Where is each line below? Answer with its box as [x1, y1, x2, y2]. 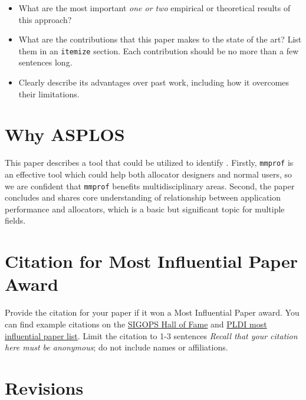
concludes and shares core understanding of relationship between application [5, 191, 281, 204]
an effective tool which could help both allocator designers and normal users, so [5, 168, 292, 180]
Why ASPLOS [5, 122, 125, 146]
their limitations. [18, 87, 80, 100]
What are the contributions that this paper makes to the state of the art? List [18, 33, 302, 45]
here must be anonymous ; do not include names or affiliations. [5, 341, 228, 353]
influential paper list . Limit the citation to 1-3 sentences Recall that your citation [5, 329, 298, 342]
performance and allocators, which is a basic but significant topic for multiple [5, 202, 285, 215]
